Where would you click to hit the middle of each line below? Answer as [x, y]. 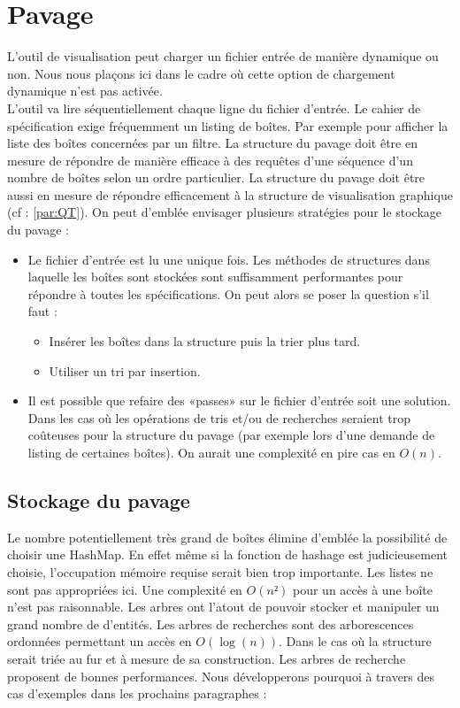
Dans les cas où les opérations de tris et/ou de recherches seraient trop [219, 417]
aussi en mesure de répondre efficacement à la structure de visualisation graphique [230, 194]
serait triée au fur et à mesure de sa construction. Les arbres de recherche [207, 658]
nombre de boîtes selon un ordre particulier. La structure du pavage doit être [216, 177]
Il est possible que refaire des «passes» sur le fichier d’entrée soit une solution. [239, 400]
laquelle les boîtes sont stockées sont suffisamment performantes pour [215, 277]
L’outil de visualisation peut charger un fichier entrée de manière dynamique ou [223, 56]
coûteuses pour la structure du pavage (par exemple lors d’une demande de [231, 435]
